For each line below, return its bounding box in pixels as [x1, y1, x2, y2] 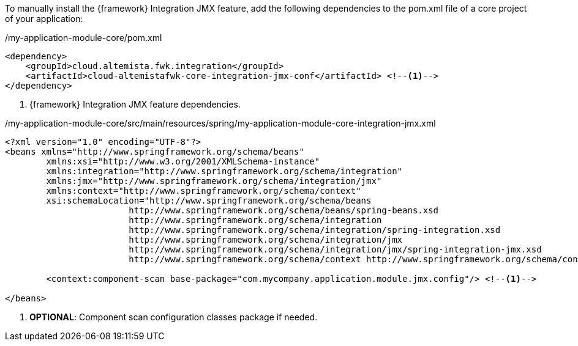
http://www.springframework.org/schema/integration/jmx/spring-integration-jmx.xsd [129, 245, 542, 254]
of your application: [5, 13, 83, 24]
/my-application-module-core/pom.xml [5, 32, 162, 43]
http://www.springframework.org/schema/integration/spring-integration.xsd [129, 225, 501, 235]
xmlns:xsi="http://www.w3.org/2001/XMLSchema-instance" [46, 156, 320, 166]
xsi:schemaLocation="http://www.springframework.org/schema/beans [46, 196, 372, 205]
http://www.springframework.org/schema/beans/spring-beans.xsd [129, 205, 439, 215]
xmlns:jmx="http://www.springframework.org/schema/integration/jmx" [46, 176, 382, 186]
